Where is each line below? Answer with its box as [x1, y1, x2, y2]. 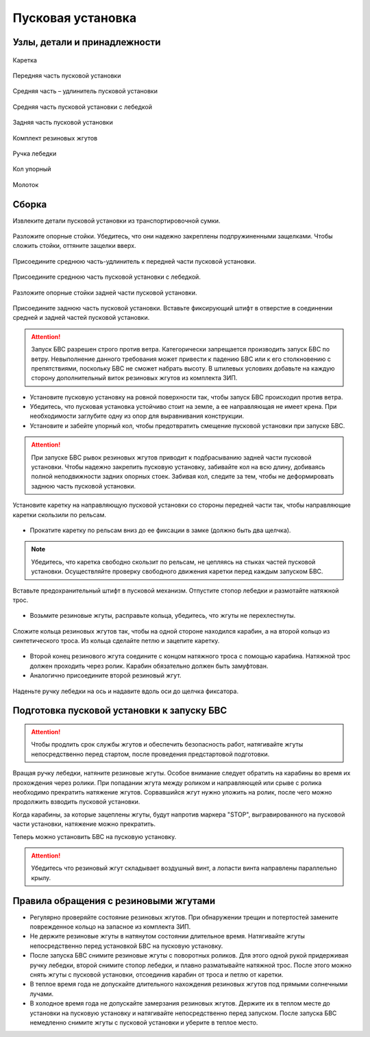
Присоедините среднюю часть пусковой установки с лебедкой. [12, 273, 201, 281]
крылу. [31, 873, 51, 882]
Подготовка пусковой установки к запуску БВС [12, 705, 227, 716]
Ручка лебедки [12, 149, 57, 158]
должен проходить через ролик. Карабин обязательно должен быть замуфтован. [29, 662, 269, 670]
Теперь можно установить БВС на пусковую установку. [12, 832, 177, 840]
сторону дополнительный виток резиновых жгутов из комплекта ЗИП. [31, 374, 238, 382]
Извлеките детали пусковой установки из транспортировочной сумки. [12, 216, 221, 225]
